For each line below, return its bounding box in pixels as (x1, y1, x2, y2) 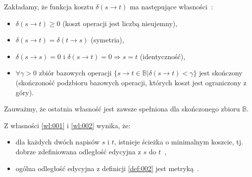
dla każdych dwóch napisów (15, 137, 100, 147)
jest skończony (199, 68, 243, 78)
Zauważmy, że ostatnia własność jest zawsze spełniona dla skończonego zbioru (4, 104, 240, 114)
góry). (15, 87, 34, 97)
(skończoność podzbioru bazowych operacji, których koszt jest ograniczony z (15, 77, 247, 87)
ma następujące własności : (129, 1, 213, 11)
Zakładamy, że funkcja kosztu (4, 1, 94, 11)
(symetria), (91, 35, 124, 45)
